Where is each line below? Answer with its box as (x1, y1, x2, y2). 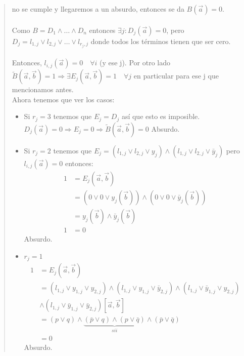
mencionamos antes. (12, 84, 74, 95)
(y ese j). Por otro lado (100, 57, 170, 68)
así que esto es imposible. (121, 111, 200, 122)
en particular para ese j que (133, 70, 219, 81)
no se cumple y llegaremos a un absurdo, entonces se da (12, 4, 184, 14)
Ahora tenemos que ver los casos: (12, 94, 115, 104)
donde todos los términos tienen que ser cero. (90, 35, 231, 46)
